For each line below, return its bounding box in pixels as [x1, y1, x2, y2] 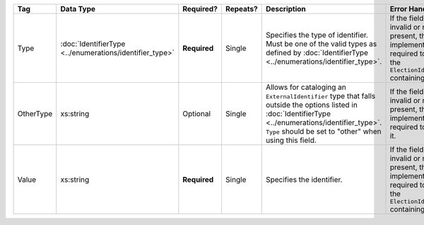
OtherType [17, 109, 53, 118]
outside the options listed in [265, 100, 358, 110]
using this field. [265, 135, 317, 145]
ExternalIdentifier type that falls [265, 91, 376, 100]
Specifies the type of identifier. [265, 30, 369, 40]
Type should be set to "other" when [265, 127, 382, 136]
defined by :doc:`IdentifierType [265, 47, 369, 57]
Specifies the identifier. [265, 174, 343, 184]
